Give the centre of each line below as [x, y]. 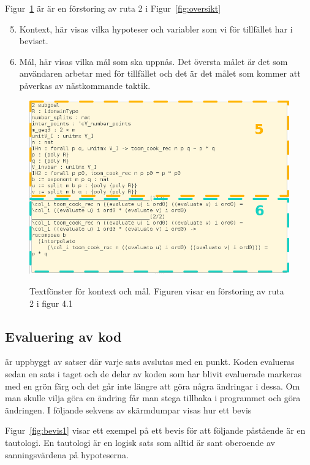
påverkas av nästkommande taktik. [85, 85]
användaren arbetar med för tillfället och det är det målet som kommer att [160, 73]
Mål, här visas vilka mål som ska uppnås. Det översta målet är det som [153, 61]
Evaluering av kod [63, 336]
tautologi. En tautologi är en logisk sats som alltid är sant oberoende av [140, 442]
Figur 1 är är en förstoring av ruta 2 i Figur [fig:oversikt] [113, 8]
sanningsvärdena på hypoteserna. [67, 454]
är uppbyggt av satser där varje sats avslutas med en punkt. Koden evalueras [150, 362]
